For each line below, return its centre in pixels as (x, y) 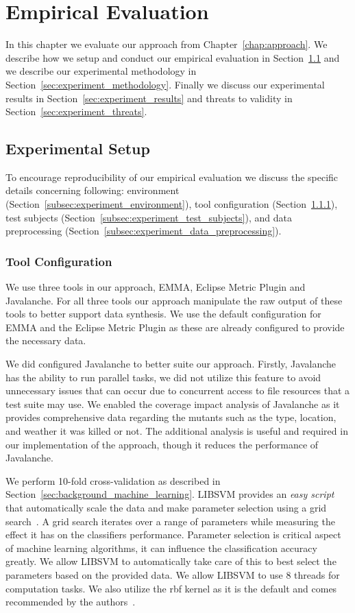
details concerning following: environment (93, 190)
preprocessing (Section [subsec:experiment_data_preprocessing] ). (144, 231)
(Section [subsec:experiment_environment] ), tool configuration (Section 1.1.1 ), (172, 204)
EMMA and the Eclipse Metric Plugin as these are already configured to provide (175, 327)
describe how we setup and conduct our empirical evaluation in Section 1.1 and (173, 57)
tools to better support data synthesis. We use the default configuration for (163, 314)
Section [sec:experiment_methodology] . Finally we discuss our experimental (165, 84)
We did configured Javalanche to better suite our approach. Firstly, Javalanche (171, 364)
